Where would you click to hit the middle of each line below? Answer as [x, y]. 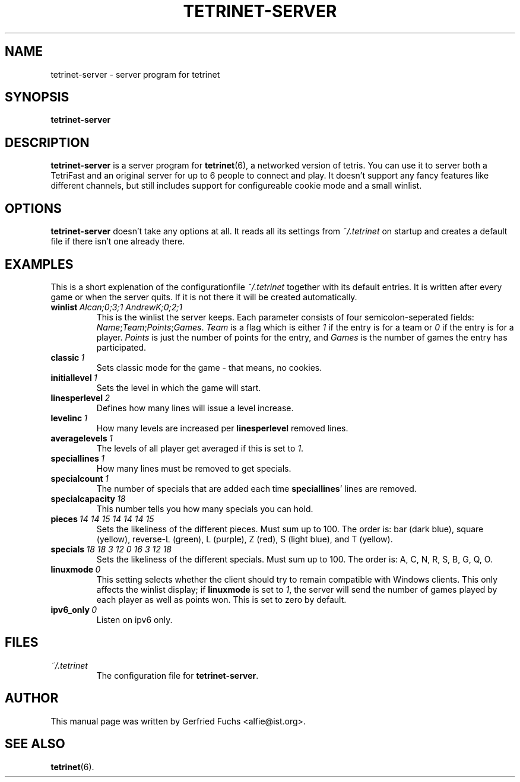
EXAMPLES [39, 264]
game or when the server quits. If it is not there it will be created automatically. [204, 297]
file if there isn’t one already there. [118, 241]
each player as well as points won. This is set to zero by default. [221, 599]
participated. [121, 347]
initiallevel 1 [74, 377]
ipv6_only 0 [74, 609]
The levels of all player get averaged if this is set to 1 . [200, 448]
